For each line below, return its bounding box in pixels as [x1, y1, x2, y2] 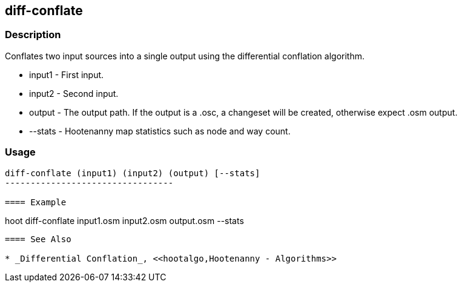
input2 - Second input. [29, 88, 119, 99]
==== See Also [5, 234, 71, 244]
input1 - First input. [29, 69, 104, 80]
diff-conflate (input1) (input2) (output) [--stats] [5, 168, 260, 178]
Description [5, 28, 61, 41]
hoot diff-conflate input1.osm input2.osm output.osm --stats [5, 215, 244, 226]
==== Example [5, 197, 67, 207]
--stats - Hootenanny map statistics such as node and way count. [29, 125, 291, 136]
